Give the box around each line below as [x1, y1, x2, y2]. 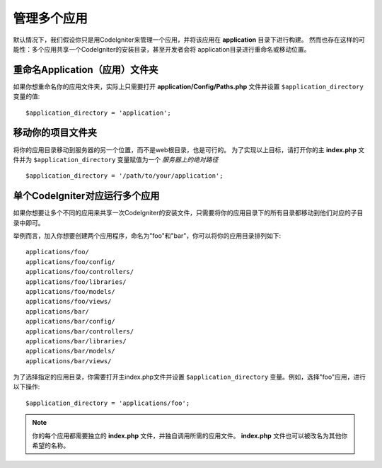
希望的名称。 [32, 441, 70, 450]
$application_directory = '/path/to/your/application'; [25, 172, 224, 180]
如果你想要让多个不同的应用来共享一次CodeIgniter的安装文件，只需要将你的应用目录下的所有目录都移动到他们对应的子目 [13, 209, 364, 217]
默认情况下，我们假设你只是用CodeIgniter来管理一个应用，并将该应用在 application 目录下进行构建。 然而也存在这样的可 [13, 35, 366, 44]
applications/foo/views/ [25, 297, 112, 306]
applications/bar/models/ [25, 347, 116, 355]
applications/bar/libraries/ [25, 337, 127, 345]
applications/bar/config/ [25, 317, 116, 326]
